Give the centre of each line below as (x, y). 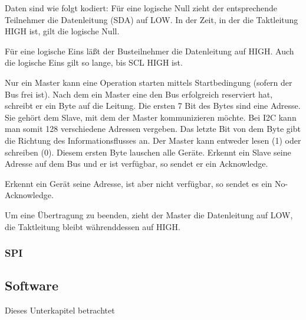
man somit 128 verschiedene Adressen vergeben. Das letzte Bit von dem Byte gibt (153, 129)
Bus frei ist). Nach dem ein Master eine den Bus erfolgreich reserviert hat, (139, 94)
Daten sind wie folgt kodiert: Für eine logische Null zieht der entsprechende (141, 8)
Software (32, 285)
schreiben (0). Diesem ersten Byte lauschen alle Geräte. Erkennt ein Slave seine (148, 152)
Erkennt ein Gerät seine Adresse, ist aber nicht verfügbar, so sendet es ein (139, 183)
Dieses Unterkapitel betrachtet (60, 310)
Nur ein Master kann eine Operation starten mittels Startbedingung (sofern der (149, 82)
